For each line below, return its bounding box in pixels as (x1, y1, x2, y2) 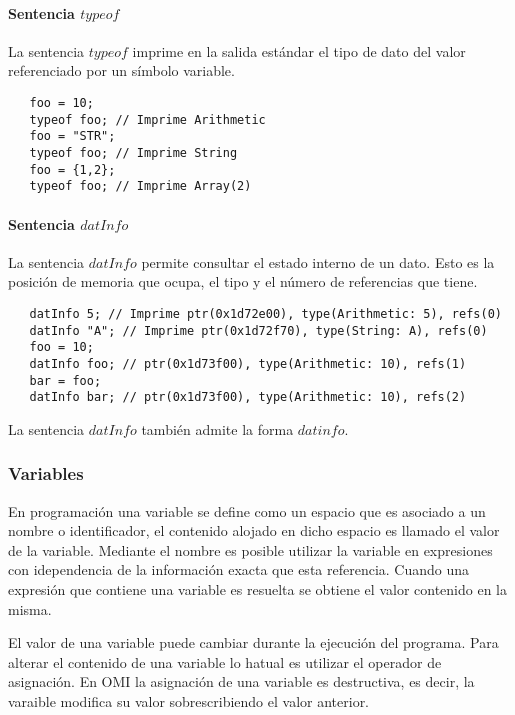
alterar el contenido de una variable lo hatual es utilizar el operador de (8, 651, 442, 672)
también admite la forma (141, 418, 294, 439)
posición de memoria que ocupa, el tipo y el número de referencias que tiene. (8, 271, 478, 292)
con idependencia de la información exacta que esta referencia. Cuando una (8, 559, 470, 580)
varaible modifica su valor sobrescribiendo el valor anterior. (8, 691, 370, 711)
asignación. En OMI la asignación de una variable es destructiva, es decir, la (8, 671, 475, 692)
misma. (8, 598, 52, 619)
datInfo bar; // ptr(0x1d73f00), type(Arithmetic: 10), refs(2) (29, 390, 467, 405)
